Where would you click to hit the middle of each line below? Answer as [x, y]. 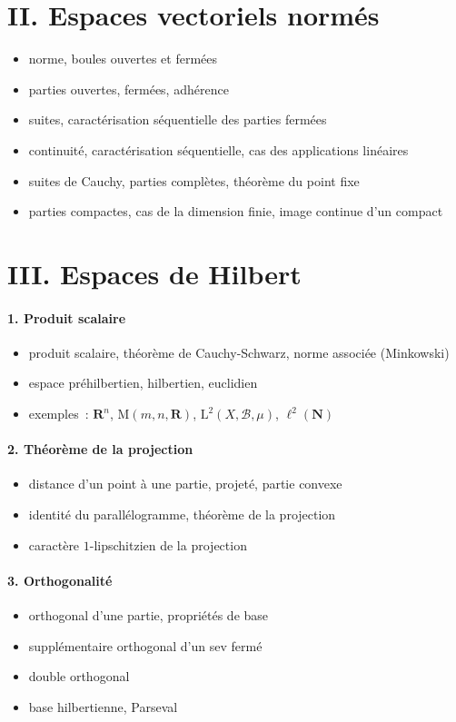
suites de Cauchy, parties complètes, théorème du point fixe [194, 180]
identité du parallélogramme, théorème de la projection [182, 514]
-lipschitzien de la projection [168, 544]
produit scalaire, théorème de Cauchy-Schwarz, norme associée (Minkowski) [239, 352]
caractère [54, 544]
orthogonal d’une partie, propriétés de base [149, 615]
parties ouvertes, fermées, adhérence [129, 89]
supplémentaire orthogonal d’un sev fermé [145, 645]
